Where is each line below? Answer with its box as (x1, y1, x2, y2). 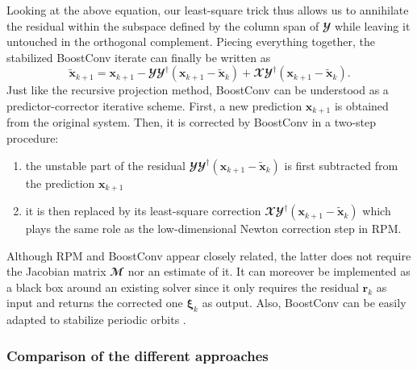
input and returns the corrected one (6, 294, 183, 311)
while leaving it (334, 17, 411, 34)
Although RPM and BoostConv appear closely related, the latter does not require (6, 247, 411, 264)
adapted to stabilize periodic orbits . (6, 311, 186, 328)
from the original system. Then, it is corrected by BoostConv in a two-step (6, 114, 377, 131)
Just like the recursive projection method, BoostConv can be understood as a (6, 81, 389, 98)
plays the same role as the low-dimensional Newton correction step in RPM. (25, 220, 402, 237)
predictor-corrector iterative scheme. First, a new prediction (6, 97, 302, 114)
